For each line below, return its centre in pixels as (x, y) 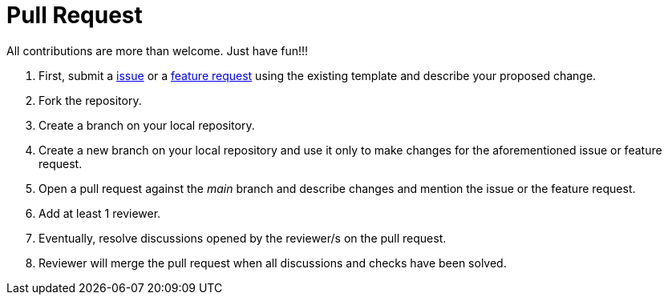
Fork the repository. (90, 100)
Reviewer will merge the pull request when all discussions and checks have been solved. (273, 263)
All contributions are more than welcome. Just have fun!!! (158, 50)
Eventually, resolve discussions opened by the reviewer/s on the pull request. (243, 238)
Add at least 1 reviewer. (100, 213)
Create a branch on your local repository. (147, 125)
